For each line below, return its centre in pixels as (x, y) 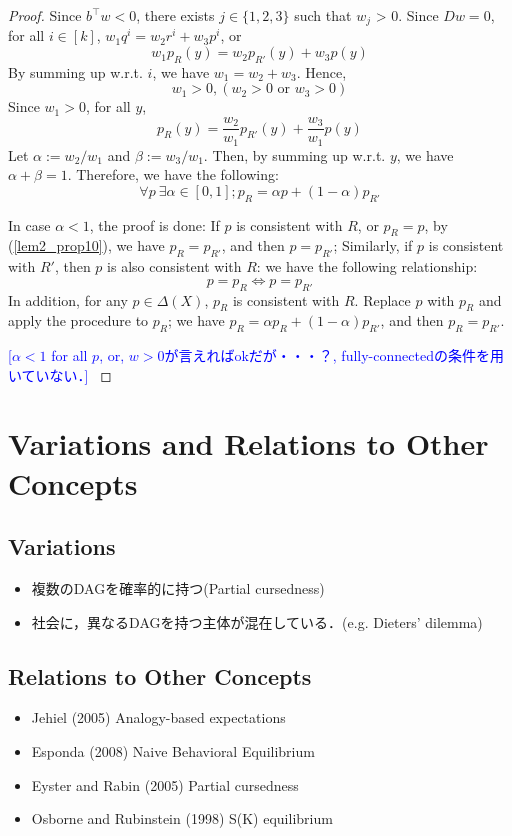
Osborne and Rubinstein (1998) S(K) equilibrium (182, 818)
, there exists (175, 15)
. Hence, (321, 71)
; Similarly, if (373, 245)
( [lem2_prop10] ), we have (86, 245)
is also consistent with (174, 266)
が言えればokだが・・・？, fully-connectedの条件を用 (334, 355)
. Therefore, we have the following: (173, 174)
